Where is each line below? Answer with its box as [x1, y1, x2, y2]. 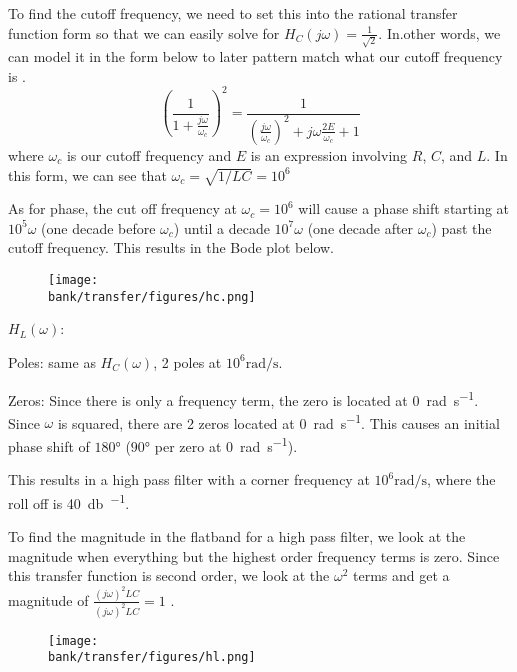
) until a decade [173, 217, 270, 238]
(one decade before [41, 217, 156, 238]
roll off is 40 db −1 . [8, 489, 130, 513]
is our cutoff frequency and [66, 144, 232, 165]
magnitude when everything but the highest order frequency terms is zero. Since [8, 545, 500, 566]
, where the [427, 469, 496, 490]
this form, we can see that [8, 164, 167, 185]
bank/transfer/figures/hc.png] [48, 289, 256, 304]
